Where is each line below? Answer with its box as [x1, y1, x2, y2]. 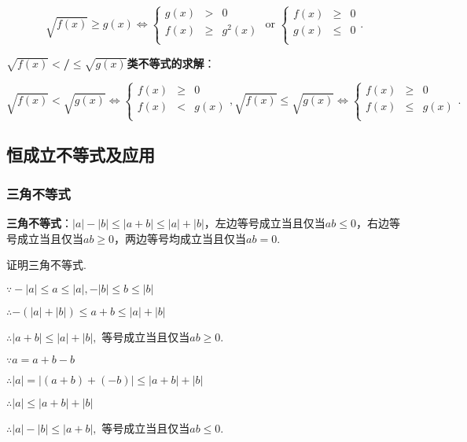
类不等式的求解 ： [127, 54, 215, 71]
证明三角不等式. [6, 256, 86, 273]
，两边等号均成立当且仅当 [114, 230, 247, 246]
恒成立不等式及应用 [6, 142, 155, 167]
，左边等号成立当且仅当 [204, 215, 325, 231]
